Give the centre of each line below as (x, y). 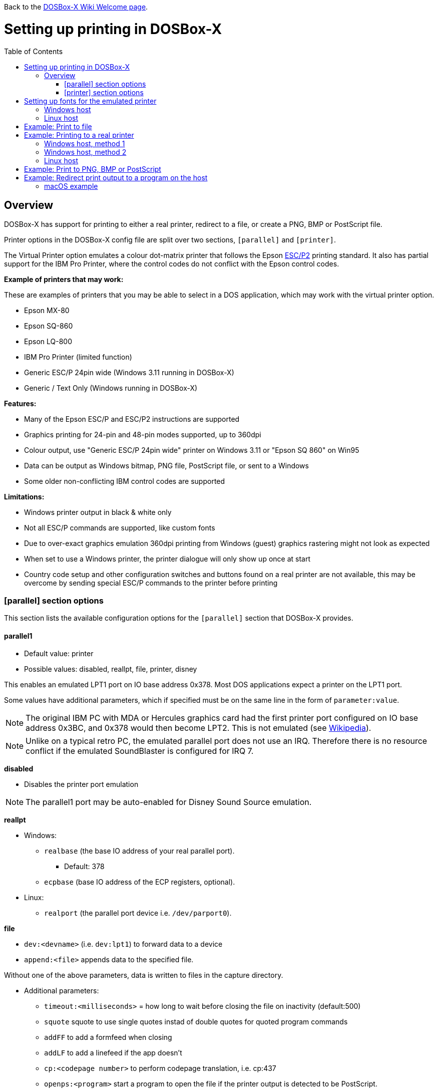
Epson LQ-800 (48, 342)
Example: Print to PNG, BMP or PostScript (93, 169)
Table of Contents (34, 51)
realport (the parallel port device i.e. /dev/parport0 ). (138, 913)
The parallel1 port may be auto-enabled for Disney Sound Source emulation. (169, 802)
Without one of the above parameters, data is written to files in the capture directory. (144, 975)
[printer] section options (104, 92)
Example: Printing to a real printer (79, 135)
